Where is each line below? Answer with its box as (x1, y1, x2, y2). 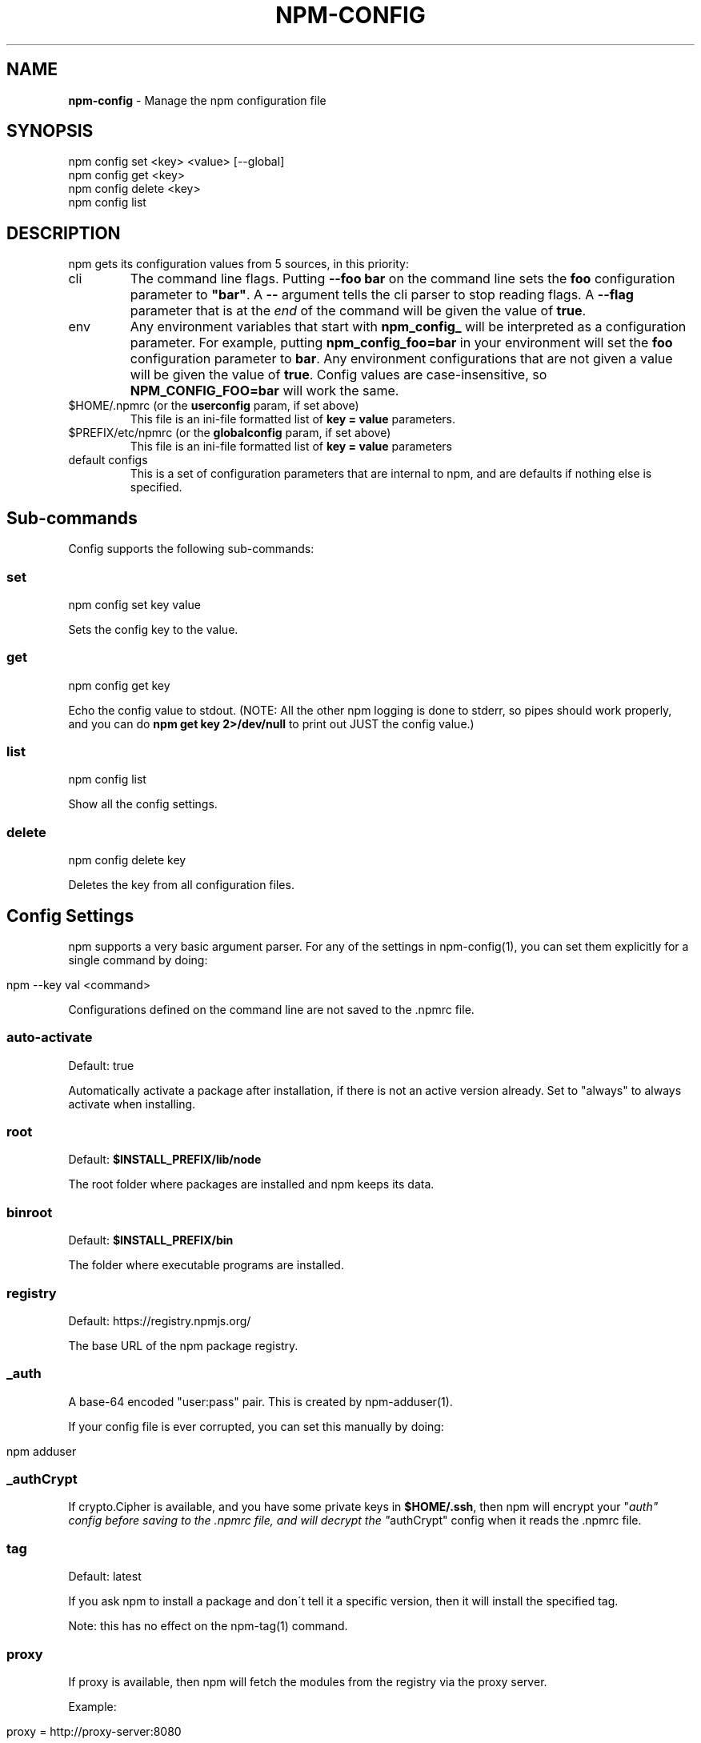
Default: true (68, 1058, 134, 1072)
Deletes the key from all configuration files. (68, 878, 294, 892)
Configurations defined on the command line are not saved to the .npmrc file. (68, 1002, 475, 1016)
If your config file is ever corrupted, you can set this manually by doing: (68, 1419, 444, 1433)
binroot (6, 1204, 53, 1220)
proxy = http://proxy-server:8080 (6, 1724, 182, 1738)
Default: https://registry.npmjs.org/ (68, 1313, 251, 1328)
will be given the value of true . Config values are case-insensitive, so (130, 367, 547, 383)
